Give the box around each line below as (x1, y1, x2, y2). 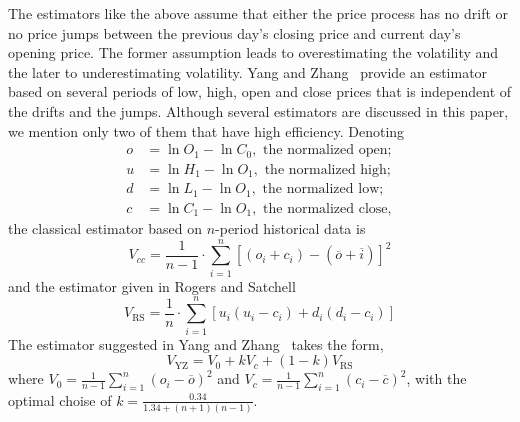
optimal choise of (8, 389, 112, 410)
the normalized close (263, 201, 388, 216)
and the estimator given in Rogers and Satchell (8, 275, 296, 296)
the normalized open (263, 143, 388, 158)
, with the (406, 368, 467, 389)
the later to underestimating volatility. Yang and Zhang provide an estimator (8, 61, 488, 82)
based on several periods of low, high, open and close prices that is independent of (8, 81, 512, 102)
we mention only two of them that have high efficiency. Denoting (8, 120, 405, 141)
